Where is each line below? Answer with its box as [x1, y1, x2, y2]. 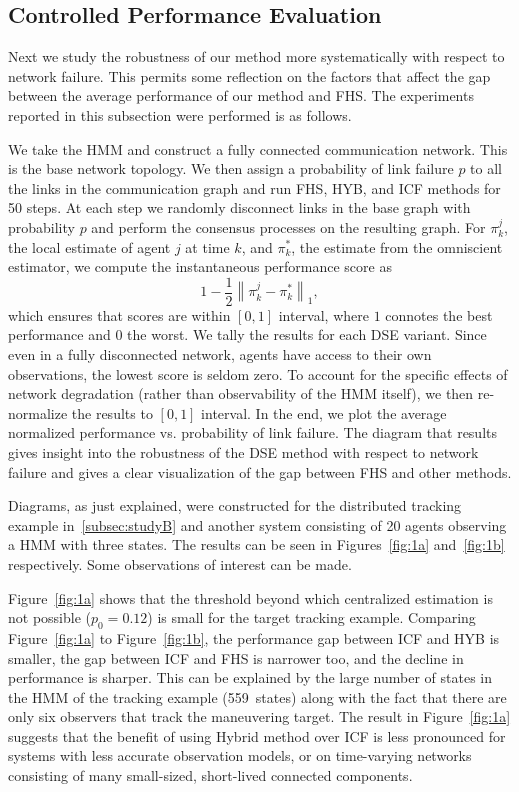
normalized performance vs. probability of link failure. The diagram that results [8, 422, 498, 443]
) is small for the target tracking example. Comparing [147, 607, 476, 628]
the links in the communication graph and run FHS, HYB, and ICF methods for [8, 177, 501, 198]
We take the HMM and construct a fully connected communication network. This [8, 138, 508, 159]
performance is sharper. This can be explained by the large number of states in [8, 667, 493, 688]
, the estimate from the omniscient [291, 236, 503, 257]
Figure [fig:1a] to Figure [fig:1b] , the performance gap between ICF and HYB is [8, 627, 500, 648]
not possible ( [8, 607, 91, 628]
